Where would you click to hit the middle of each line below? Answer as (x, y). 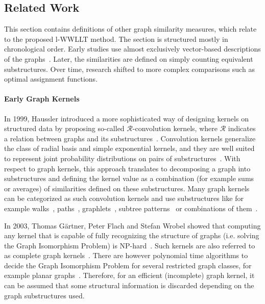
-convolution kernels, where (175, 128)
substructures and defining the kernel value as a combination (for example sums (129, 178)
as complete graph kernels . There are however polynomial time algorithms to (126, 255)
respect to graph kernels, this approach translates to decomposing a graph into (127, 168)
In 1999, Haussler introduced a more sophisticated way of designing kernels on (126, 118)
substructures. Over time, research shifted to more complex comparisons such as (129, 69)
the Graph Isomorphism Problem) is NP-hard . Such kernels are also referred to (130, 245)
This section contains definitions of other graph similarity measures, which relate (130, 29)
